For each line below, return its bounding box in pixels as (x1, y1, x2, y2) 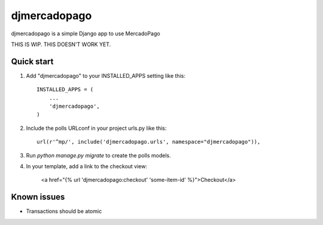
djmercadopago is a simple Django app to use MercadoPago (11, 30, 161, 37)
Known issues (11, 192, 65, 202)
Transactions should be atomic (26, 208, 102, 215)
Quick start (11, 56, 54, 66)
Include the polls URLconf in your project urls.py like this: (26, 124, 167, 132)
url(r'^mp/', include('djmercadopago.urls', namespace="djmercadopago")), (36, 138, 261, 145)
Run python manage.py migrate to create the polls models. (26, 151, 171, 159)
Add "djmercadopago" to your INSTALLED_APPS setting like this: (26, 72, 185, 79)
